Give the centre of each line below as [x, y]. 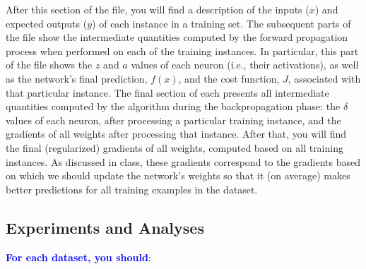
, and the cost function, [229, 78]
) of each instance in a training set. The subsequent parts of [222, 23]
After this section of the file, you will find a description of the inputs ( [158, 9]
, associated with [324, 78]
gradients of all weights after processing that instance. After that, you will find [176, 134]
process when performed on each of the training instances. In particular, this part [182, 50]
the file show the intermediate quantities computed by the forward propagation [177, 37]
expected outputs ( [47, 23]
